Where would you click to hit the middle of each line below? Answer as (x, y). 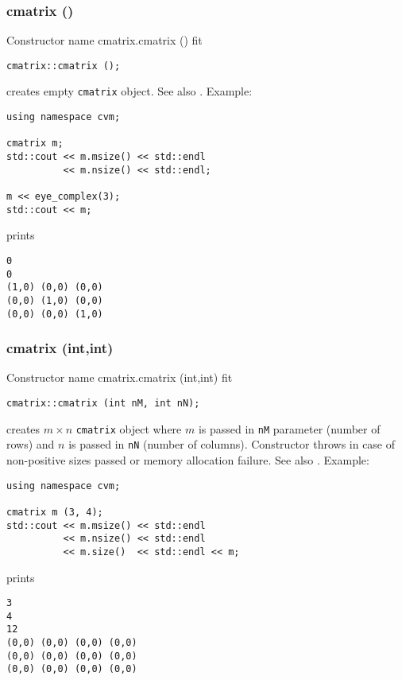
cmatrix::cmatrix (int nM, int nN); (103, 404)
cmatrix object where (129, 428)
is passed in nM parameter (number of (289, 428)
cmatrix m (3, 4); (55, 512)
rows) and (31, 444)
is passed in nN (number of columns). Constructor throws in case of (232, 444)
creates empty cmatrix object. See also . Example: (129, 91)
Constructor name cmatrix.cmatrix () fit (104, 40)
